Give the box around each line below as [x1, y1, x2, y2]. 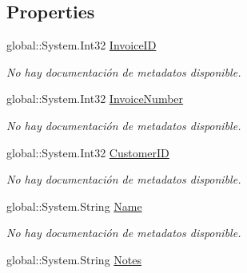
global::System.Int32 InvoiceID [6, 37, 157, 53]
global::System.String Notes [6, 251, 142, 267]
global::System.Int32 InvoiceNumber [6, 90, 184, 107]
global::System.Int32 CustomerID [6, 144, 169, 160]
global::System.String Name [6, 197, 142, 214]
